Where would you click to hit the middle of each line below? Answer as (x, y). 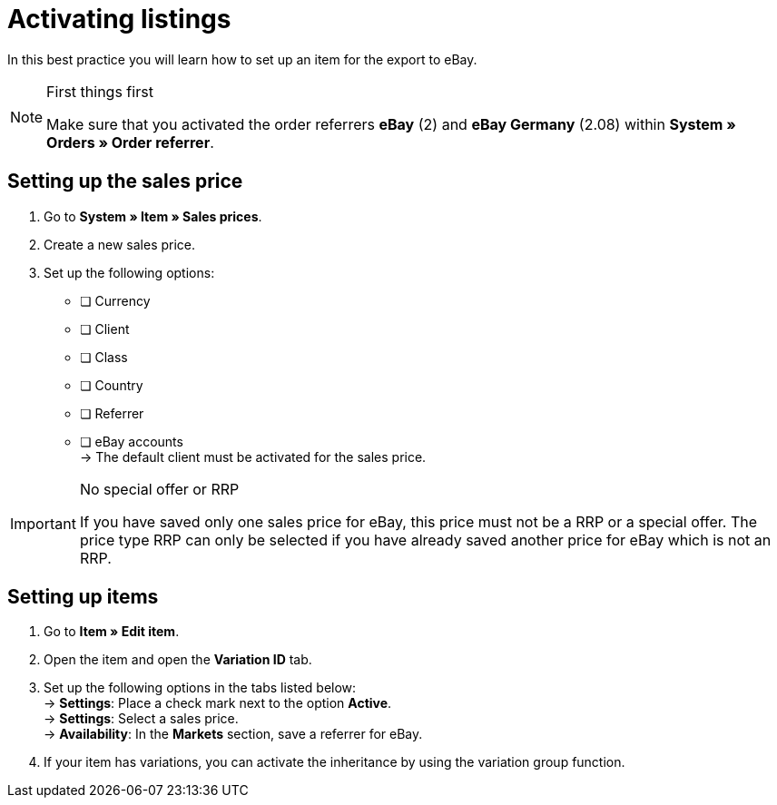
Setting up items (83, 597)
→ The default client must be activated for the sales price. (253, 456)
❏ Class (104, 357)
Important (43, 523)
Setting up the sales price (125, 182)
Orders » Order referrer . (130, 142)
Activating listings (119, 19)
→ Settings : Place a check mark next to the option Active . (218, 703)
